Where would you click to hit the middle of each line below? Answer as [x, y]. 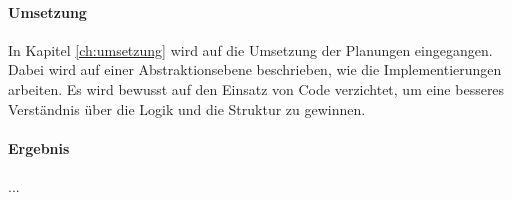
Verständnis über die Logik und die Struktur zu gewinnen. [187, 108]
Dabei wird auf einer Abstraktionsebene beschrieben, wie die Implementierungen [255, 69]
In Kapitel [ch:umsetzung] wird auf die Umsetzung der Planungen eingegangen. [250, 49]
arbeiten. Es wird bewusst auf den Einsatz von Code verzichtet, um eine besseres [256, 88]
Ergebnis [39, 147]
